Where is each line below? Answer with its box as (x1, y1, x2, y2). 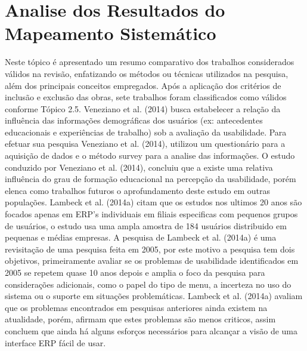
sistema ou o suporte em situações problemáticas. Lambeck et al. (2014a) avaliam (5, 290, 303, 302)
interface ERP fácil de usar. (5, 336, 106, 349)
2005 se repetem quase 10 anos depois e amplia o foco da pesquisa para (5, 266, 265, 278)
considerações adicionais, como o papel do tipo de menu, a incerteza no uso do (5, 278, 292, 290)
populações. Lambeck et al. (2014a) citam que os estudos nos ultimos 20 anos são (5, 196, 302, 208)
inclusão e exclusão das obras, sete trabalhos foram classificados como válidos (5, 91, 287, 103)
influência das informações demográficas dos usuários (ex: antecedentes (5, 114, 263, 127)
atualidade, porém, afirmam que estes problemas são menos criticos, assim (5, 313, 276, 325)
